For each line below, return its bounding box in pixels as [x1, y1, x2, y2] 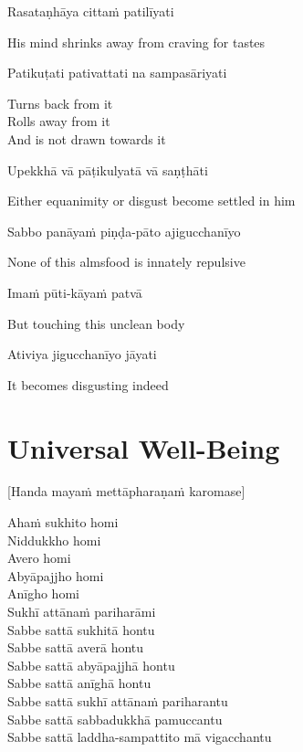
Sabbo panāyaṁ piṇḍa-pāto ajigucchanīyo [7, 221, 241, 240]
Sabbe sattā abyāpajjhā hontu [7, 655, 175, 674]
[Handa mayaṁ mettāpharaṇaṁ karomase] [7, 482, 246, 501]
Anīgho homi [7, 584, 79, 603]
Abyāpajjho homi [7, 566, 104, 585]
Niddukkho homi [7, 530, 101, 549]
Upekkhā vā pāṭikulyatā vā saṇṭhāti [7, 160, 208, 179]
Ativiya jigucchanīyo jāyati [7, 344, 157, 364]
